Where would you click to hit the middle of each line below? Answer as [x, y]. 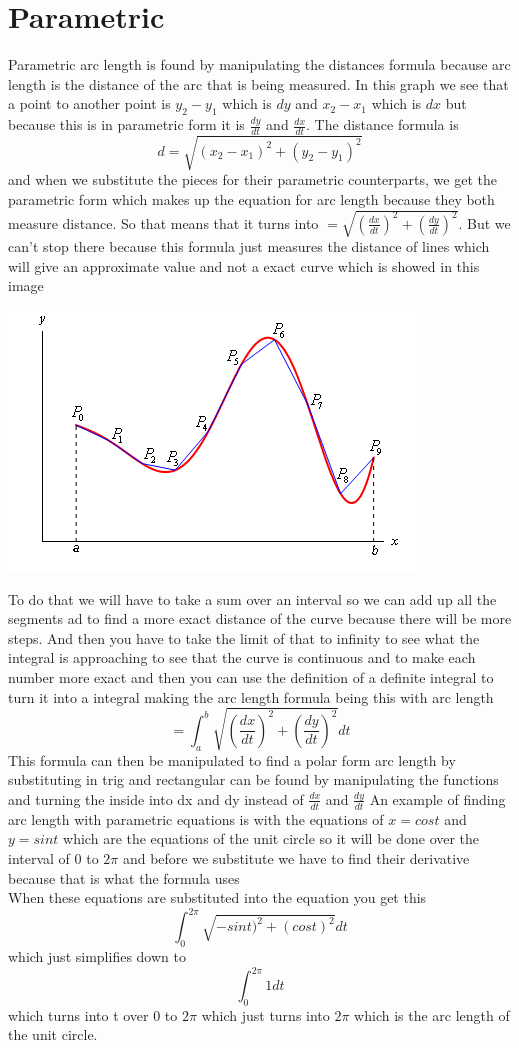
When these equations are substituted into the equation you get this [217, 897]
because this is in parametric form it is [126, 124]
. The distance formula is [382, 124]
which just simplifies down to [97, 955]
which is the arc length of [432, 1014]
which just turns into [265, 1014]
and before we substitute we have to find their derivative [296, 857]
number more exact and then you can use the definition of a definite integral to [251, 676]
